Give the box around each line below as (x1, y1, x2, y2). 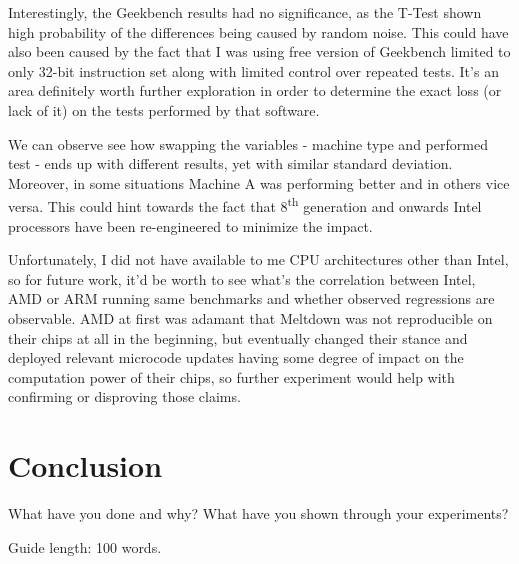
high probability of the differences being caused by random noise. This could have (8, 21, 509, 42)
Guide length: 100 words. (8, 536, 162, 557)
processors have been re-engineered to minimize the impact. (8, 215, 373, 236)
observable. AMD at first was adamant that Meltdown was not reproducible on (8, 307, 493, 328)
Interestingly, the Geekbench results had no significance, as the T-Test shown (8, 2, 482, 22)
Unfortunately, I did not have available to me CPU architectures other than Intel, (8, 249, 509, 270)
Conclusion (8, 445, 163, 486)
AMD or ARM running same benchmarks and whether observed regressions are (8, 288, 495, 309)
